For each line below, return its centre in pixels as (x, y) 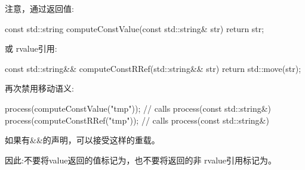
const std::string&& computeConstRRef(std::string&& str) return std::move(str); (153, 68)
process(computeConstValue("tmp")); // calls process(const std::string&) (138, 108)
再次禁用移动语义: (39, 88)
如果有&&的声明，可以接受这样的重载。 (82, 140)
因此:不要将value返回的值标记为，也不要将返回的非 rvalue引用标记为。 (141, 160)
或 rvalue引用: (31, 48)
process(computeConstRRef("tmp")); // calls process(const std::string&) (137, 120)
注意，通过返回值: (39, 8)
